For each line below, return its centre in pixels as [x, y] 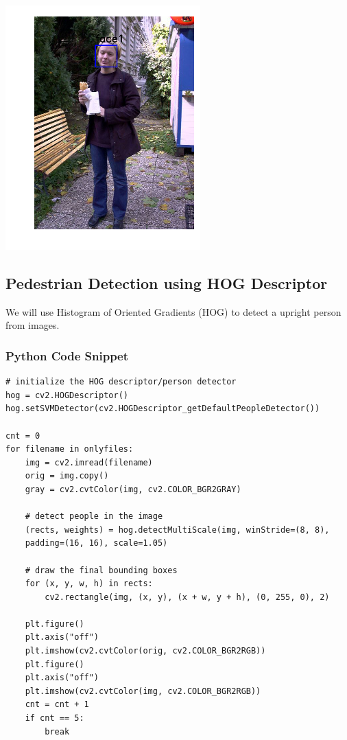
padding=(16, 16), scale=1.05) [96, 543]
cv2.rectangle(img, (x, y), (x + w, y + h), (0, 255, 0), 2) [187, 597]
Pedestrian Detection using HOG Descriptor [167, 282]
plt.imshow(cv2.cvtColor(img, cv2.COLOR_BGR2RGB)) [143, 691]
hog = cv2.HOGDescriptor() [67, 395]
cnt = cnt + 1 [57, 705]
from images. [33, 325]
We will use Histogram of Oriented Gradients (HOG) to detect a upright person [173, 311]
